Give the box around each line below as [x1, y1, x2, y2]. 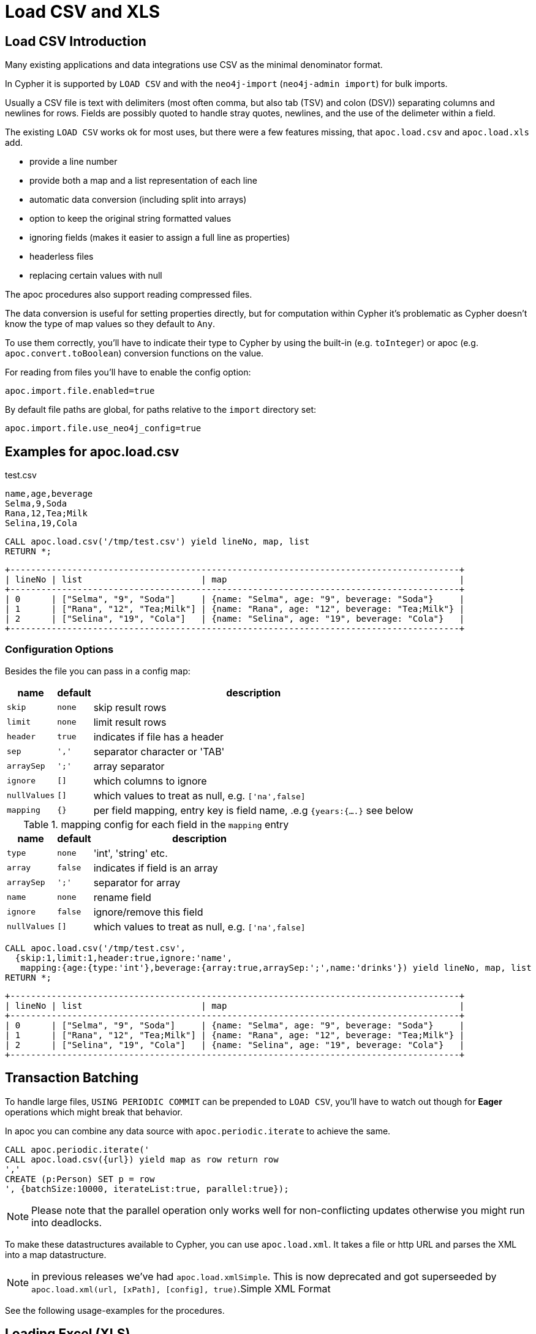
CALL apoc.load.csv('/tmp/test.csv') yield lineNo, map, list [5, 537, 310, 547]
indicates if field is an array [93, 861, 218, 874]
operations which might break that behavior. [5, 1106, 183, 1117]
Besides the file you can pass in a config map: [5, 665, 191, 676]
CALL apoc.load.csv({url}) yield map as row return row [5, 1154, 279, 1164]
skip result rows [93, 701, 167, 714]
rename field [93, 891, 151, 903]
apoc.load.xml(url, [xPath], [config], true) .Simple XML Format [31, 1282, 331, 1295]
